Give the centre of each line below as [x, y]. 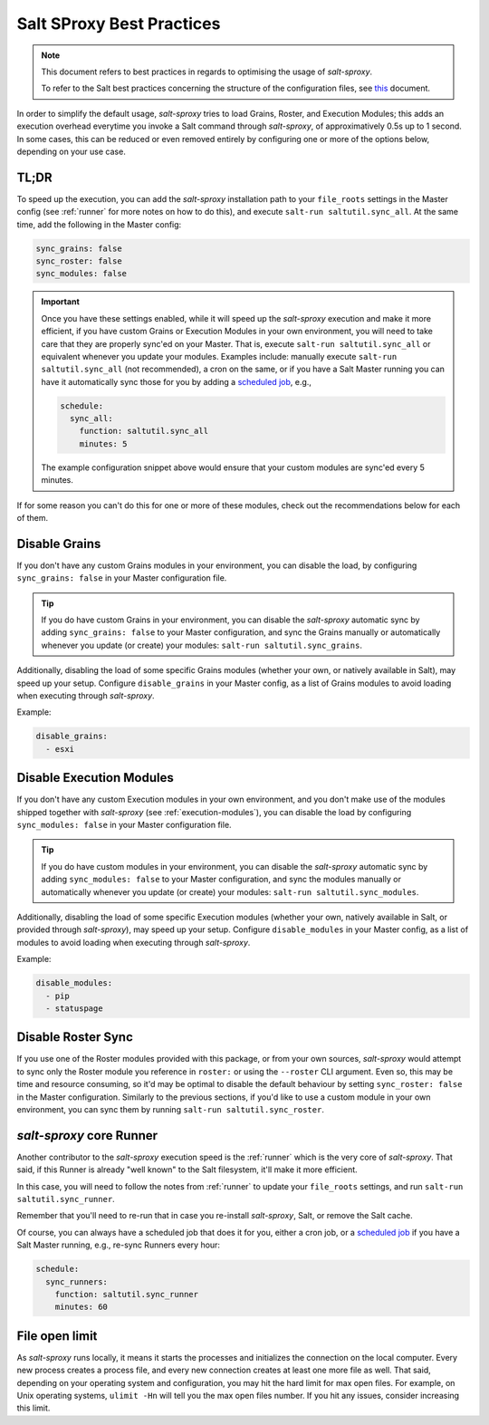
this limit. [34, 1408]
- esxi [60, 749]
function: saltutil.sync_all [144, 431]
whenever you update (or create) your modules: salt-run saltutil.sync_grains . [201, 645]
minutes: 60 [81, 1307]
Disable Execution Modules [95, 778]
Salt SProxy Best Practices [119, 24]
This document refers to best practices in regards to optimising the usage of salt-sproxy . [207, 72]
